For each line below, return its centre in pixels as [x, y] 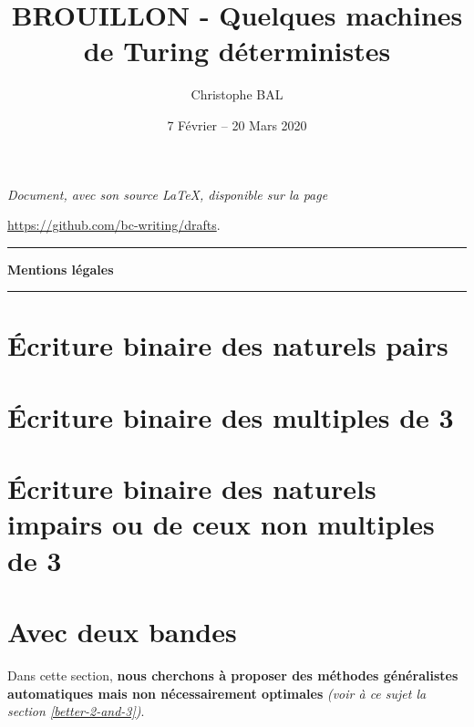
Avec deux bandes [122, 631]
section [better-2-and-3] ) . [76, 711]
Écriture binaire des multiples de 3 [231, 416]
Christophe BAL [237, 94]
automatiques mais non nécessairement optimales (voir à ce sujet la [217, 693]
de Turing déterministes [237, 51]
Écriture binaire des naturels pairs [228, 345]
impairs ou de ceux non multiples [221, 524]
